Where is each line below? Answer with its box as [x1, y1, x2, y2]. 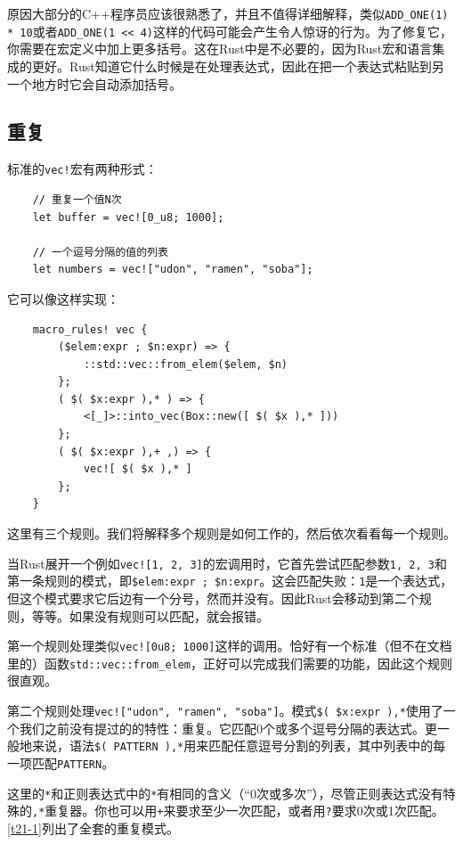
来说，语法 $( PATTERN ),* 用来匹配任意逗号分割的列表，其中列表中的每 [31, 736, 446, 755]
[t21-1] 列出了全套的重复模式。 [7, 818, 179, 837]
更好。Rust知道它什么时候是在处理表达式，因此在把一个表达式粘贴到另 [31, 56, 444, 75]
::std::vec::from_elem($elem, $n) [83, 357, 288, 371]
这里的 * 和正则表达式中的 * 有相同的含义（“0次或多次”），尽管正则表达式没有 [7, 783, 443, 802]
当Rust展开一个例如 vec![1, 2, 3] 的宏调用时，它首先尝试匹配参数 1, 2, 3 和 [7, 553, 447, 572]
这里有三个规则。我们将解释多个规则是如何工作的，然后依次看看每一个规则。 [7, 524, 456, 543]
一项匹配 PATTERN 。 [7, 753, 115, 772]
